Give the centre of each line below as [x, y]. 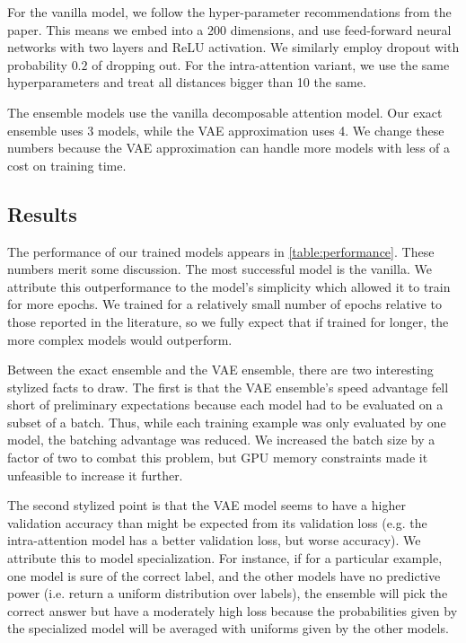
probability [37, 64]
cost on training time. [67, 165]
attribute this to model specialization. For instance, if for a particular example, [225, 558]
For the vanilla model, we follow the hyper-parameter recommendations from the [229, 12]
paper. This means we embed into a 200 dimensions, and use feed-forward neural [229, 29]
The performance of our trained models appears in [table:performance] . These [221, 251]
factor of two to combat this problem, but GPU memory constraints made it [218, 458]
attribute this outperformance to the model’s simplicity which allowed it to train [229, 286]
